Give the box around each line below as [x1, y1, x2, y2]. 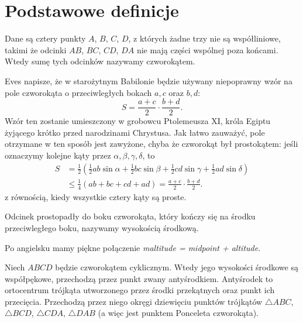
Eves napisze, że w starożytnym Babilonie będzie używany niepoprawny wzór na [5, 74, 292, 87]
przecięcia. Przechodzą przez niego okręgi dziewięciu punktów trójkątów [5, 295, 263, 307]
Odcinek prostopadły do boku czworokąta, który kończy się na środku [5, 210, 256, 222]
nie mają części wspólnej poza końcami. [136, 43, 278, 56]
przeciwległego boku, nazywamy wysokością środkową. [5, 221, 199, 233]
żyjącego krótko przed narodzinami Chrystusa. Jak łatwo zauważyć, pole [5, 126, 265, 138]
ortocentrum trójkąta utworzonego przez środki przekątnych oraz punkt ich [5, 284, 275, 296]
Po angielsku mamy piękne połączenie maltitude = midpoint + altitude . [5, 241, 261, 253]
